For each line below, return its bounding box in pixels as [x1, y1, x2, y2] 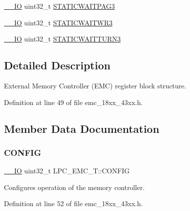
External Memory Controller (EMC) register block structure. [4, 80, 187, 90]
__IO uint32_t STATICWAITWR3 [4, 17, 113, 27]
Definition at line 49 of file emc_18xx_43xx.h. [4, 97, 143, 107]
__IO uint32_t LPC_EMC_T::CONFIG [4, 166, 130, 176]
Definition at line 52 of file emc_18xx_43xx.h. [4, 198, 143, 209]
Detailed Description [4, 58, 111, 73]
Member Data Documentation [4, 121, 160, 136]
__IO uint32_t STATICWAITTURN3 [4, 34, 121, 44]
